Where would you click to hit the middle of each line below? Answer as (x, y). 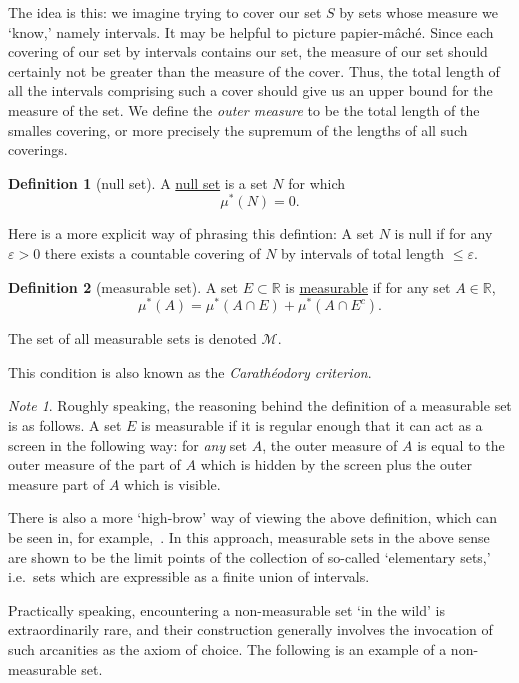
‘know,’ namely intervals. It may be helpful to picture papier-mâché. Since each (251, 31)
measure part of (56, 483)
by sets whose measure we (418, 12)
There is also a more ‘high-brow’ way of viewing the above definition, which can (253, 517)
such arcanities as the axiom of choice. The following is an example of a (227, 649)
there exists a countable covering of (152, 253)
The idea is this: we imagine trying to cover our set (165, 12)
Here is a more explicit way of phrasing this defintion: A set (191, 233)
